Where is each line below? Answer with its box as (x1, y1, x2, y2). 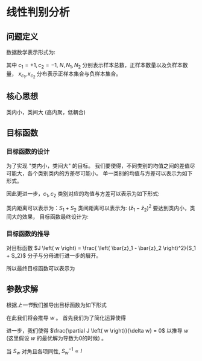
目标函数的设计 (6, 147, 50, 156)
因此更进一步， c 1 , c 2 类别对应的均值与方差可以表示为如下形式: (6, 190, 160, 199)
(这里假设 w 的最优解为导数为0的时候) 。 (6, 334, 107, 342)
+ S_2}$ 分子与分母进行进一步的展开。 (6, 252, 101, 259)
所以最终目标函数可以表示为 (6, 264, 75, 272)
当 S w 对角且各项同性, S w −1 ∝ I (6, 347, 83, 356)
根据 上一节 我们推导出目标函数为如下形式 (6, 301, 107, 308)
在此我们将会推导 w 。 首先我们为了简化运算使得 (6, 314, 127, 321)
